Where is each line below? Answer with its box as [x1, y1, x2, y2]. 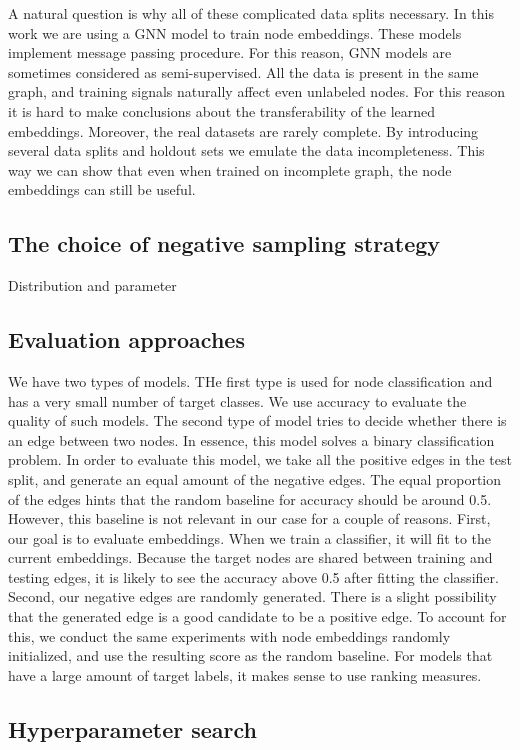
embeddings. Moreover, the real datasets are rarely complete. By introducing [8, 120, 479, 141]
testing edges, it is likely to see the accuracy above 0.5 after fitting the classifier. [8, 566, 499, 587]
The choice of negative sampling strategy [8, 228, 441, 259]
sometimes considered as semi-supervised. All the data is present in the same [8, 61, 479, 82]
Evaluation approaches [8, 324, 245, 355]
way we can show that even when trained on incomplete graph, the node [8, 159, 452, 180]
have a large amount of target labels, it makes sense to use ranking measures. [8, 664, 482, 685]
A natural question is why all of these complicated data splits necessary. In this [8, 3, 495, 23]
